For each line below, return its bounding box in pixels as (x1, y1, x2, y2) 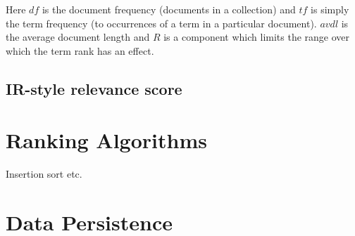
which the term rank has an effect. (6, 43, 154, 58)
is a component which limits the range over (163, 29, 350, 44)
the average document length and (6, 29, 150, 44)
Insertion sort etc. (6, 166, 82, 181)
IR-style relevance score (6, 77, 182, 99)
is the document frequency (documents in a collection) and (42, 2, 296, 16)
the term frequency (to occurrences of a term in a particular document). (6, 15, 317, 30)
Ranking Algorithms (6, 126, 207, 155)
